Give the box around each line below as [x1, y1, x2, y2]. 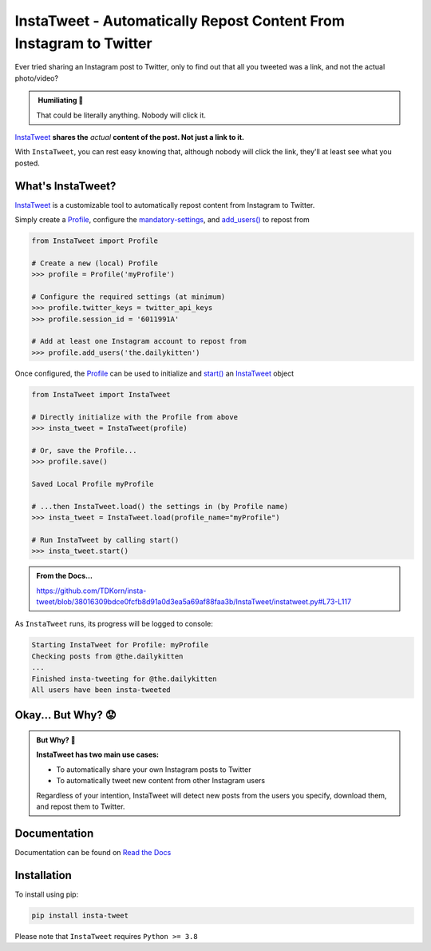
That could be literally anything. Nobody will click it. [36, 110, 207, 120]
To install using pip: [14, 889, 79, 899]
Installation [14, 868, 72, 882]
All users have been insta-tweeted [31, 686, 171, 694]
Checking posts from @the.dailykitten [31, 651, 184, 661]
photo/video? [14, 73, 59, 83]
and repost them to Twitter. [36, 802, 125, 811]
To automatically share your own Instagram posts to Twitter [56, 764, 251, 774]
